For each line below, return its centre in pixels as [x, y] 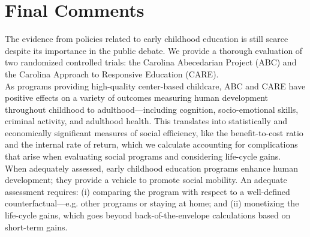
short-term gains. [36, 226]
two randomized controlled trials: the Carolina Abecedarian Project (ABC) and [151, 62]
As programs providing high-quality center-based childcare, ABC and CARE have [155, 85]
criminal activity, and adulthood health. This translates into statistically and [146, 121]
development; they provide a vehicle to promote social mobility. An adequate [146, 180]
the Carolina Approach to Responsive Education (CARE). [112, 73]
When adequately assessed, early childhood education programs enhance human [151, 168]
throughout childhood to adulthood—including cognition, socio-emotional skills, [152, 109]
